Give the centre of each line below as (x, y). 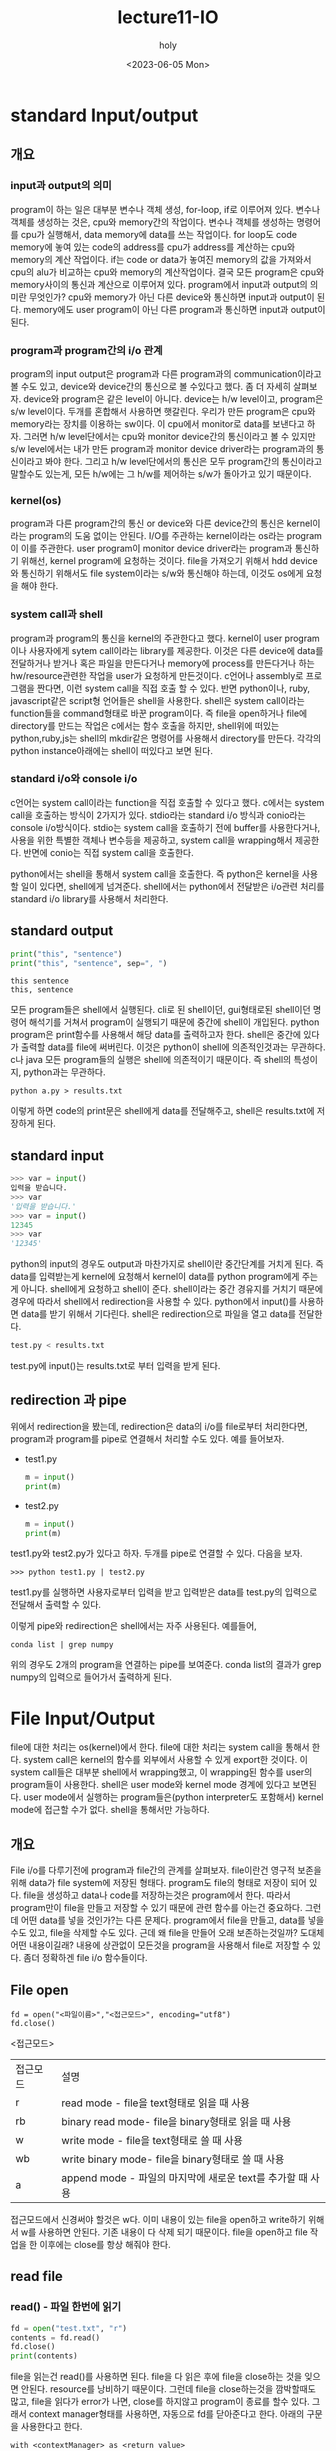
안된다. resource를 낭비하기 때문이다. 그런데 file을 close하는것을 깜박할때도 (168, 2389)
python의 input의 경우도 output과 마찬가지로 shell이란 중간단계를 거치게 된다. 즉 (167, 1264)
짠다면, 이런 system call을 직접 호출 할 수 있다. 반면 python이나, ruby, (173, 688)
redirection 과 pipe (68, 1400)
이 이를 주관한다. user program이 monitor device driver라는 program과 (151, 548)
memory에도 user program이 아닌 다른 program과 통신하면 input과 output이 (174, 309)
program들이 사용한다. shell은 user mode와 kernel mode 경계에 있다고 (150, 1785)
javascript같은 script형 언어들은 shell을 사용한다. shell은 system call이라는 (157, 700)
